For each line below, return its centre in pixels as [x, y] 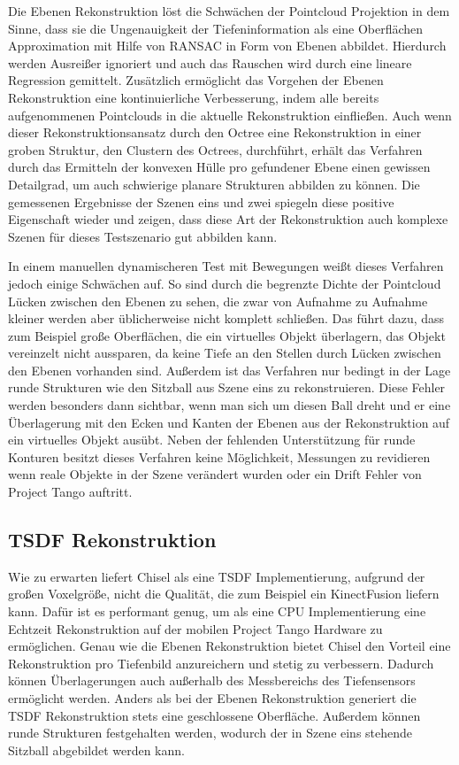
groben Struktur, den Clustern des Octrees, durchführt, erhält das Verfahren [215, 149]
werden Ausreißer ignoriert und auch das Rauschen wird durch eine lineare [210, 62]
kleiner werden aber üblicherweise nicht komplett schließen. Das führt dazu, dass [226, 318]
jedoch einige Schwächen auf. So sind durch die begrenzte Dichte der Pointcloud [225, 283]
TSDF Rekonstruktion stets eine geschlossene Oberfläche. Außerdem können [214, 715]
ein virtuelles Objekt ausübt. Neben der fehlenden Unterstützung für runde [212, 440]
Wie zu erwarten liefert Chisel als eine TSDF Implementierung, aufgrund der [217, 576]
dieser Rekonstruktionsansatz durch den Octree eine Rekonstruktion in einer [215, 132]
